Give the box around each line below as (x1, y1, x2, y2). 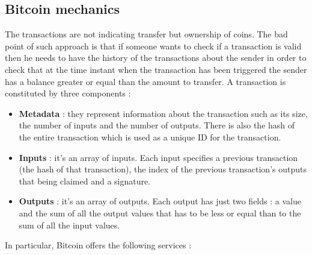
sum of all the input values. (19, 218, 120, 231)
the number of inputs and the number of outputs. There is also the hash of (19, 119, 295, 131)
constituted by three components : (5, 87, 131, 99)
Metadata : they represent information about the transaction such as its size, (19, 107, 308, 119)
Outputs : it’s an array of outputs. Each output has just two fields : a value (19, 195, 301, 207)
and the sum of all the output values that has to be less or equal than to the (19, 206, 301, 219)
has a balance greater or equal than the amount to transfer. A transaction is (5, 75, 286, 87)
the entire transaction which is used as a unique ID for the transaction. (19, 130, 281, 143)
